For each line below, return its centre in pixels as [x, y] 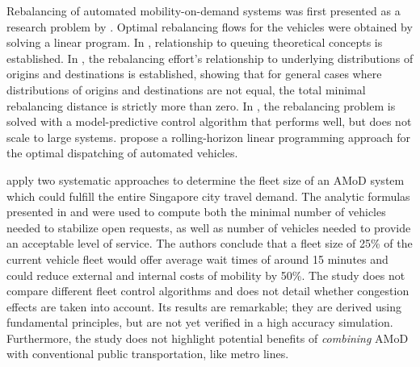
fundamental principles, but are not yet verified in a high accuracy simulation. [200, 322]
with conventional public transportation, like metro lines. [148, 354]
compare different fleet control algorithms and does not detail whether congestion [208, 291]
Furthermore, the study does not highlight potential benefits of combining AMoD [208, 338]
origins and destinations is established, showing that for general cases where [194, 74]
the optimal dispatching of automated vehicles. [122, 153]
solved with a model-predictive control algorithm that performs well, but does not [209, 121]
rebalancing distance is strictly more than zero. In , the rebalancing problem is [201, 105]
